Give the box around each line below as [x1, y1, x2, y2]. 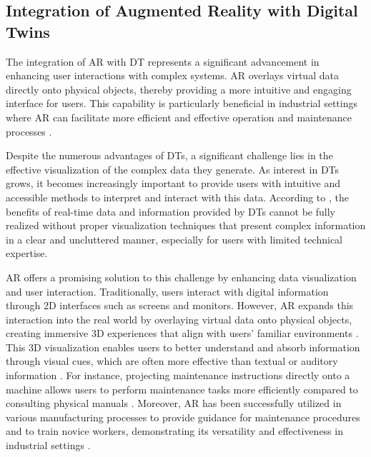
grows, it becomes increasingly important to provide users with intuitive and [6, 176, 341, 191]
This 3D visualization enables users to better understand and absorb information [6, 339, 360, 354]
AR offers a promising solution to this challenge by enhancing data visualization [6, 269, 357, 284]
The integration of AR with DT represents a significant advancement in [6, 54, 320, 69]
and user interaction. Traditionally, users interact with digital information [6, 283, 329, 298]
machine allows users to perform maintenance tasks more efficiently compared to [6, 381, 358, 396]
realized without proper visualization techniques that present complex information [6, 218, 366, 233]
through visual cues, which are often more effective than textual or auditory [6, 353, 338, 368]
